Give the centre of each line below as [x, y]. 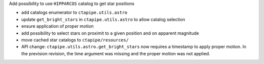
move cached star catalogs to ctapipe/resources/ [75, 40]
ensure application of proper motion [57, 26]
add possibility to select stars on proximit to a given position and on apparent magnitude [110, 33]
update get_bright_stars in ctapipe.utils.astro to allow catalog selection [103, 19]
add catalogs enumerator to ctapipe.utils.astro [74, 13]
